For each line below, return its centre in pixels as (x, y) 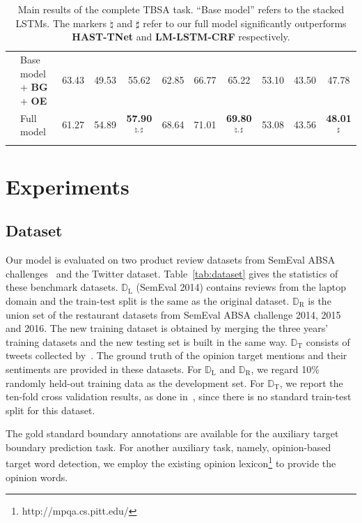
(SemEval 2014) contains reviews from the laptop (241, 287)
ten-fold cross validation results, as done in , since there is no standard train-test (179, 396)
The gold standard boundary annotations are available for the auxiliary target (172, 433)
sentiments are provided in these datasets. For (104, 369)
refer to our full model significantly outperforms (245, 23)
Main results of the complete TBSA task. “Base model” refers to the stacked (181, 9)
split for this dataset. (50, 410)
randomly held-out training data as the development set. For (135, 382)
